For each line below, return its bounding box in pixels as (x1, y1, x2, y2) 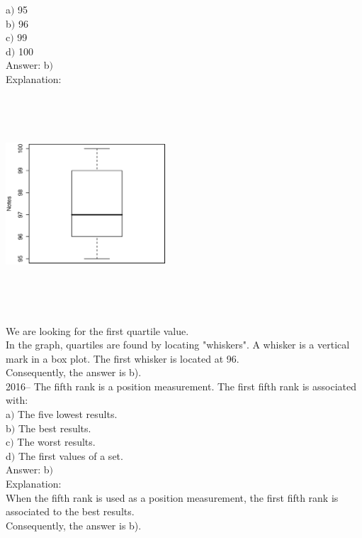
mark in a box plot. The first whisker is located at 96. (6, 351, 239, 366)
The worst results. (17, 434, 96, 449)
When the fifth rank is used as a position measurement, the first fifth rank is (6, 490, 339, 505)
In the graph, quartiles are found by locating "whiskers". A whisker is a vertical (6, 337, 350, 352)
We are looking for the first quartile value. (6, 323, 189, 338)
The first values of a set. (18, 448, 123, 463)
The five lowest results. (18, 407, 118, 422)
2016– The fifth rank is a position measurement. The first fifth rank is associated (6, 378, 356, 393)
